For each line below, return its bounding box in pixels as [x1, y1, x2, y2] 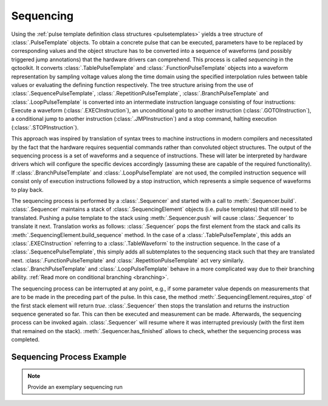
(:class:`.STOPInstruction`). [11, 123, 79, 131]
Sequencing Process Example [11, 352, 127, 362]
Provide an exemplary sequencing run [27, 384, 123, 391]
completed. [11, 336, 39, 343]
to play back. [11, 186, 44, 193]
